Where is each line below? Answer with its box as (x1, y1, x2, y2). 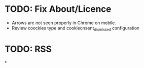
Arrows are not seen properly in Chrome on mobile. (11, 20, 116, 26)
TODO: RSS (4, 43, 52, 55)
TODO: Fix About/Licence (4, 3, 111, 15)
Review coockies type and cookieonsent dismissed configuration (11, 25, 140, 32)
